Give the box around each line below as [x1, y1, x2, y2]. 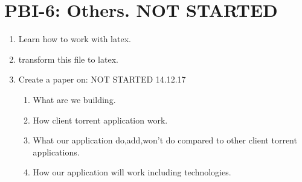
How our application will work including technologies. [33, 166, 231, 178]
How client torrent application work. [33, 113, 168, 126]
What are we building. [33, 93, 116, 105]
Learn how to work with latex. [18, 33, 131, 45]
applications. [33, 145, 80, 158]
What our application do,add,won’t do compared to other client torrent [33, 134, 297, 146]
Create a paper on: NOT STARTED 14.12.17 [18, 73, 186, 86]
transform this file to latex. [18, 52, 118, 65]
